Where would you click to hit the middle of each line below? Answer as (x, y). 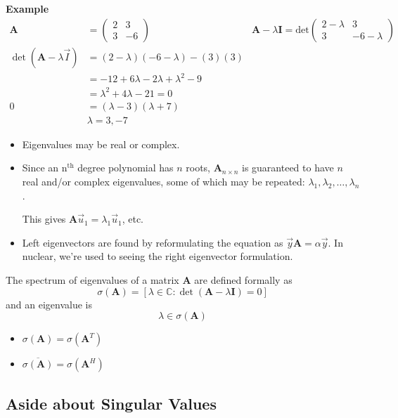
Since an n (45, 168)
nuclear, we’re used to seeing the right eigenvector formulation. (158, 256)
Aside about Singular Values (111, 403)
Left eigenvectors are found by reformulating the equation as (153, 242)
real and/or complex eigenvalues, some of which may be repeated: (163, 181)
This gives (44, 219)
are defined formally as (243, 279)
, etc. (133, 219)
